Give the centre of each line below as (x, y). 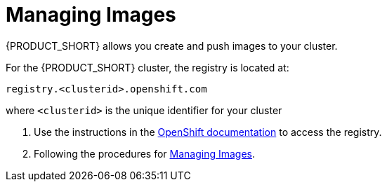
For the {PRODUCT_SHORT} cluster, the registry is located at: (147, 67)
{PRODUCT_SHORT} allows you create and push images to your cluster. (172, 46)
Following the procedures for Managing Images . (145, 153)
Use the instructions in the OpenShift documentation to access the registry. (208, 132)
